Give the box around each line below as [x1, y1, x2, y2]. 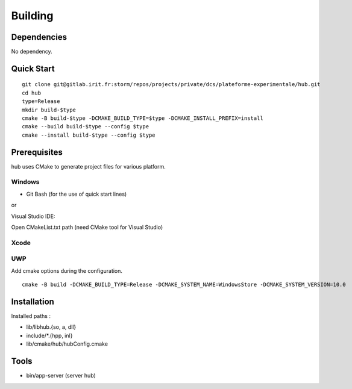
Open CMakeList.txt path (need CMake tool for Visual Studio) [11, 223, 163, 231]
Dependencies [11, 32, 68, 42]
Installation [11, 296, 54, 307]
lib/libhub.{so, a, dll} [26, 323, 77, 331]
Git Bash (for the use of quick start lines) [26, 190, 127, 198]
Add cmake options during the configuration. [11, 267, 123, 274]
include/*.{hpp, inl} [26, 332, 73, 339]
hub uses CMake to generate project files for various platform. [11, 163, 166, 170]
